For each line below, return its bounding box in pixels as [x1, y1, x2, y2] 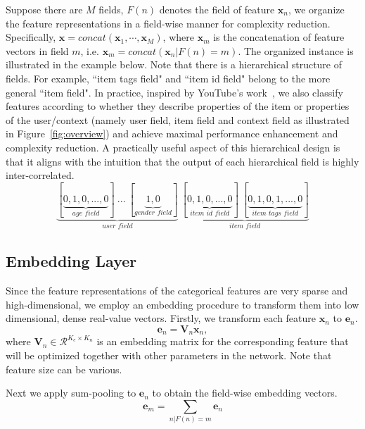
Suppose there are [6, 2, 83, 16]
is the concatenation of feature [213, 30, 345, 44]
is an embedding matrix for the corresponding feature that [96, 334, 349, 349]
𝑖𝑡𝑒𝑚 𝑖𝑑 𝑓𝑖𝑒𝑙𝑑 [190, 210, 230, 218]
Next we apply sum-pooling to [6, 385, 136, 400]
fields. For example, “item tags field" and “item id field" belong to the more [6, 70, 331, 85]
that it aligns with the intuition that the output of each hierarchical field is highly [6, 154, 359, 168]
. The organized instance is [238, 43, 354, 58]
